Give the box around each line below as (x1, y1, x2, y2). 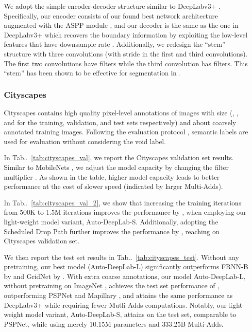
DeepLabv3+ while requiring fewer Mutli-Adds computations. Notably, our (4, 299, 227, 310)
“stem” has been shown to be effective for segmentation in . (4, 68, 181, 78)
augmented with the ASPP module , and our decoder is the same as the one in (4, 20, 238, 30)
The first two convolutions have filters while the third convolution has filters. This (4, 58, 248, 68)
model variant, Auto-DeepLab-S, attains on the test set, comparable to (25, 309, 236, 319)
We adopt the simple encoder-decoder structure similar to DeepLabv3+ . (4, 1, 221, 11)
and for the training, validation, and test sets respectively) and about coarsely (4, 117, 236, 127)
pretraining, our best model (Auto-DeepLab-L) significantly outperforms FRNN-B (4, 261, 248, 272)
